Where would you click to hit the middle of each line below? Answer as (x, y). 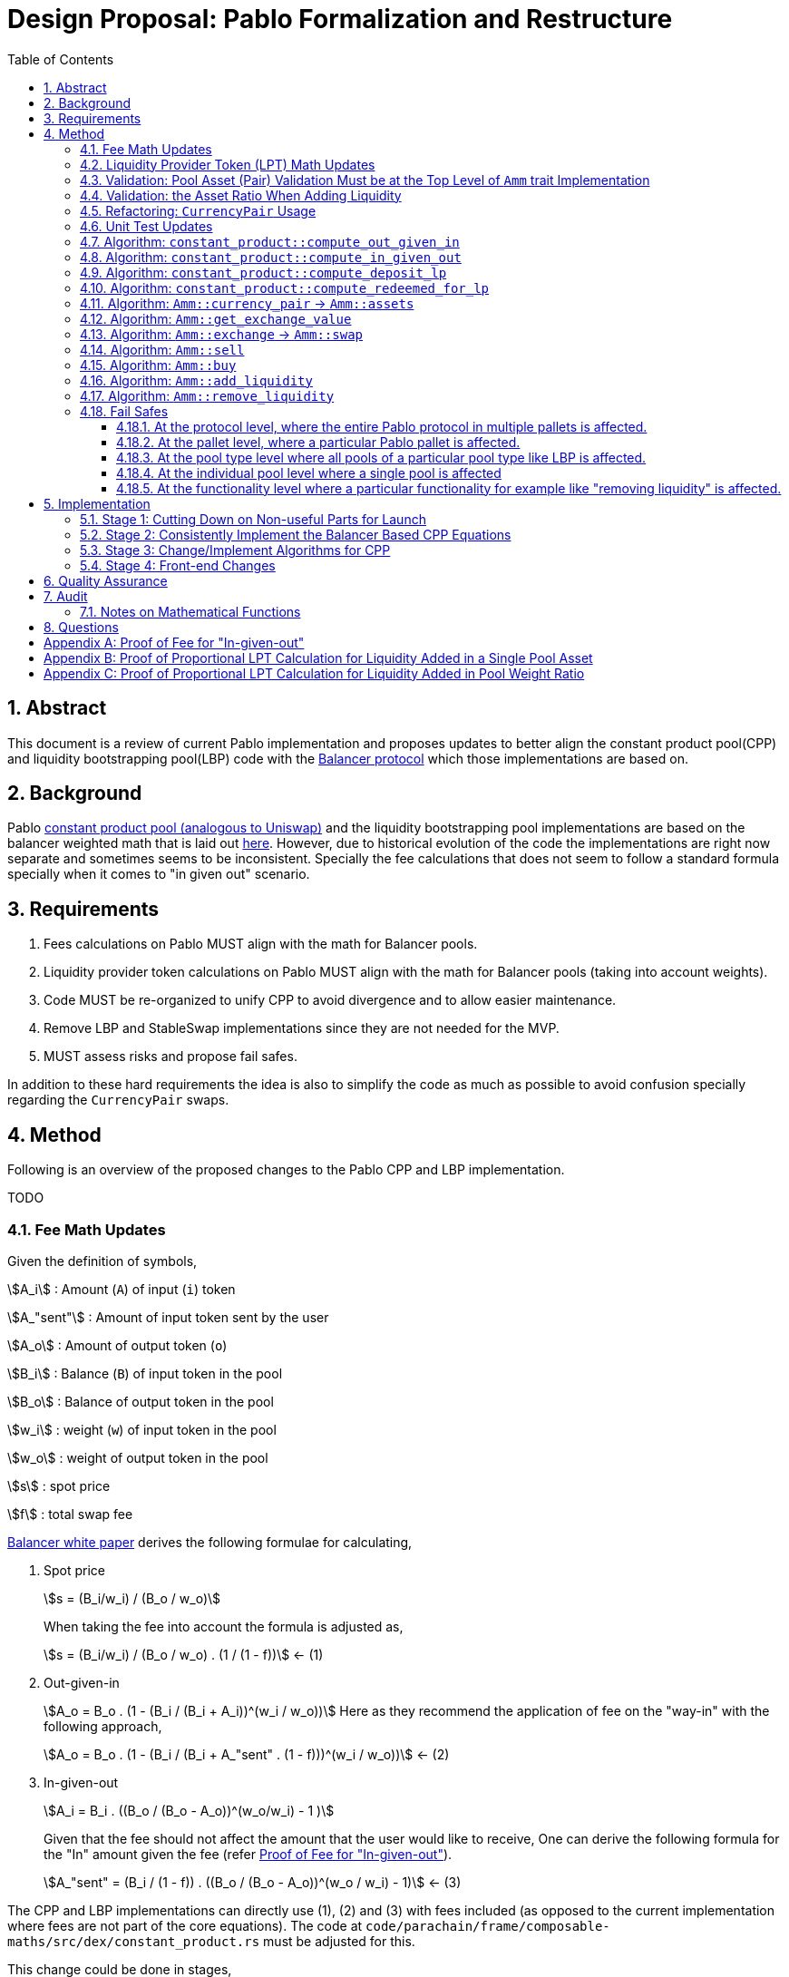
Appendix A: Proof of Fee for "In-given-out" (174, 642)
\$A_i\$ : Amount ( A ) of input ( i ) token (122, 1289)
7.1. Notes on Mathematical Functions (190, 611)
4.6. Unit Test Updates (146, 226)
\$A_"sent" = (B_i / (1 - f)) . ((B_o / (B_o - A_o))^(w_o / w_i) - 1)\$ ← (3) (253, 1882)
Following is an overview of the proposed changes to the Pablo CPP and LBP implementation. (286, 1170)
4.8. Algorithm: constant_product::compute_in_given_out (271, 257)
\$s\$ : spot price (59, 1485)
